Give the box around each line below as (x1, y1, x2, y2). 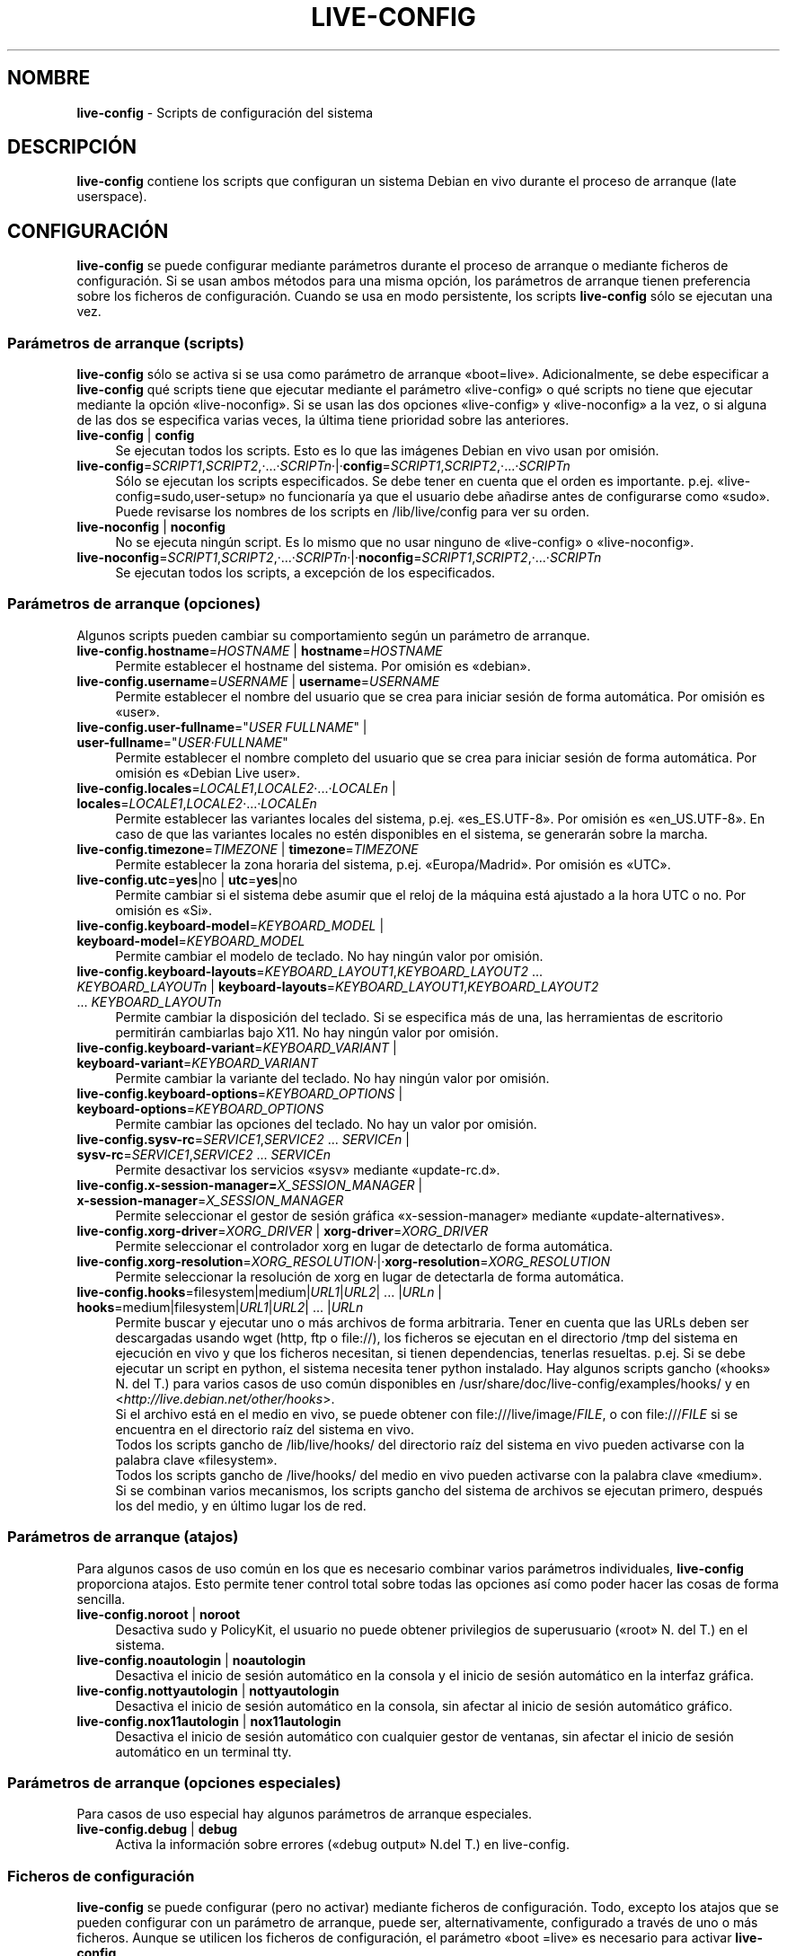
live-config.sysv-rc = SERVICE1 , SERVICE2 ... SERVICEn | (76, 1131, 410, 1147)
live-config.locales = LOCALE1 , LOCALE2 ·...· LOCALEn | (76, 780, 396, 796)
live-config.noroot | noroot (76, 1606, 241, 1622)
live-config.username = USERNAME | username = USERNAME (76, 673, 440, 689)
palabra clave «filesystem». (115, 1451, 278, 1467)
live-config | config (76, 427, 195, 444)
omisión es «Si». (115, 902, 213, 918)
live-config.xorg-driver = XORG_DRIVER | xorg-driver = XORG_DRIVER (76, 1222, 489, 1238)
